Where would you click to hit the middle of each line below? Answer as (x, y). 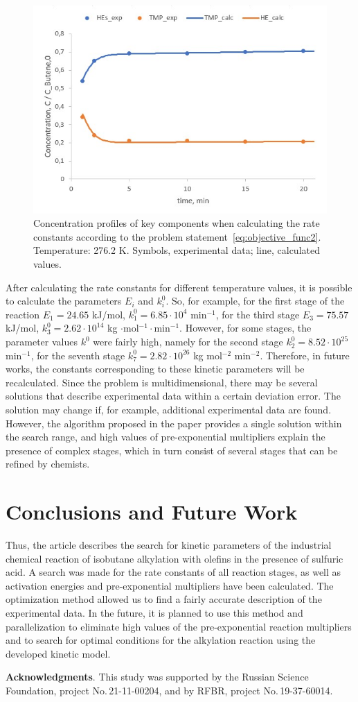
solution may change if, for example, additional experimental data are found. (169, 410)
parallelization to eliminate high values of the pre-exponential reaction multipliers (179, 626)
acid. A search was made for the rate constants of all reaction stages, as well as (173, 572)
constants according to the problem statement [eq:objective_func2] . (177, 236)
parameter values (42, 342)
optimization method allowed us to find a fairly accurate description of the (164, 599)
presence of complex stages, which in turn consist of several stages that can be (172, 450)
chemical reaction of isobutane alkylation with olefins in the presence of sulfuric (174, 558)
